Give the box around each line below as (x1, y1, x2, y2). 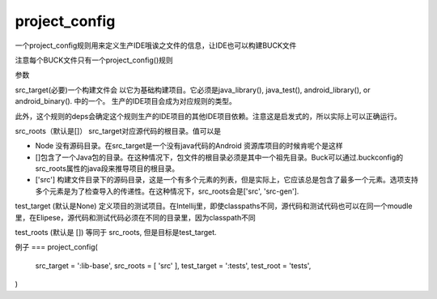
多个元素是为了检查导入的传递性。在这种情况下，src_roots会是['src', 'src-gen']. (35, 186, 299, 196)
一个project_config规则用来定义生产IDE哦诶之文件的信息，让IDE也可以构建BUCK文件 (15, 41, 297, 50)
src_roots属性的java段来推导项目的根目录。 (35, 164, 180, 173)
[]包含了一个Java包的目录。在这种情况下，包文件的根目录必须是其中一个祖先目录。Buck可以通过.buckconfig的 (35, 152, 404, 162)
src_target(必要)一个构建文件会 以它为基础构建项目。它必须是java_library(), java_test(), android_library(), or (15, 85, 371, 95)
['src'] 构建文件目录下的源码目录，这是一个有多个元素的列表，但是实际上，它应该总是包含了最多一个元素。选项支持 (35, 175, 418, 185)
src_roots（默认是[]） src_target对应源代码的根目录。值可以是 (15, 126, 222, 135)
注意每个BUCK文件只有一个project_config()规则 (15, 55, 173, 65)
